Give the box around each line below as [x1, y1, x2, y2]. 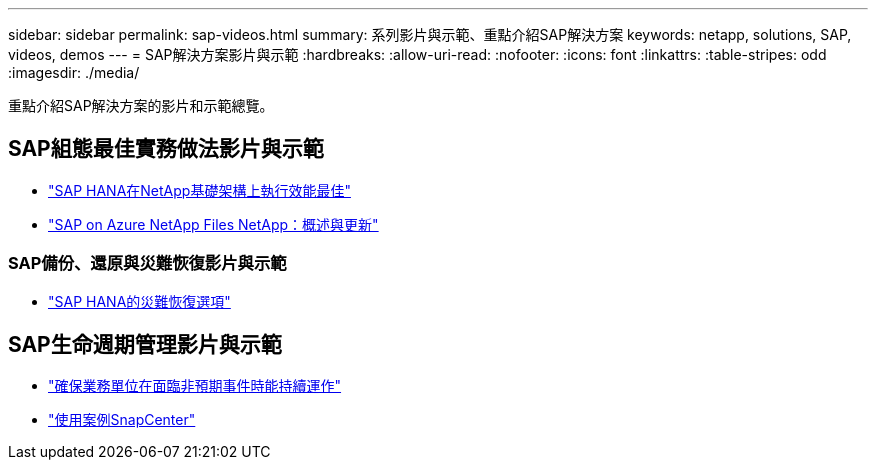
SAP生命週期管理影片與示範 [8, 332, 282, 358]
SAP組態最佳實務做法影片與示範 [8, 136, 324, 162]
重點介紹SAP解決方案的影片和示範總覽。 [8, 97, 274, 114]
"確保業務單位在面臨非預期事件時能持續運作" [48, 377, 342, 395]
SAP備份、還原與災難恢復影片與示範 [8, 253, 287, 274]
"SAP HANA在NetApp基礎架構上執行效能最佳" [48, 181, 351, 199]
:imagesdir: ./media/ [8, 64, 140, 81]
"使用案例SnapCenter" [48, 411, 196, 429]
